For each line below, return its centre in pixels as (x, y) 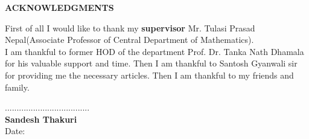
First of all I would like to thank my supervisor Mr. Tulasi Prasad (130, 27)
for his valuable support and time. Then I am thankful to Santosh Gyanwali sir (151, 63)
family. (17, 87)
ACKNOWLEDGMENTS (59, 7)
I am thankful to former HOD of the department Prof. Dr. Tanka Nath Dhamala (154, 51)
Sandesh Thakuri (41, 119)
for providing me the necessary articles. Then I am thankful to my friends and (149, 75)
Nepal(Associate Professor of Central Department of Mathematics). (129, 40)
